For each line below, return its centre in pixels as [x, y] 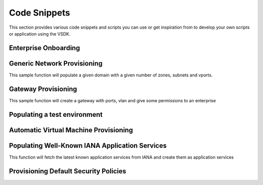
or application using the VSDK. [40, 34]
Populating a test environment [56, 114]
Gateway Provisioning [43, 89]
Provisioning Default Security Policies [68, 171]
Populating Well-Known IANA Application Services [88, 145]
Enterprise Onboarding [45, 48]
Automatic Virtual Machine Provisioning [71, 130]
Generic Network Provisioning [56, 63]
